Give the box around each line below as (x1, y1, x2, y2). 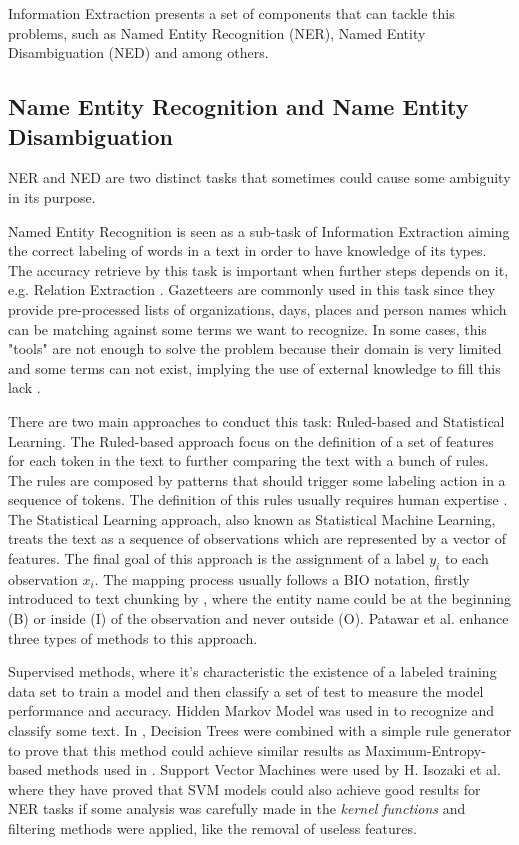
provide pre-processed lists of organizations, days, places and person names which (8, 298, 507, 319)
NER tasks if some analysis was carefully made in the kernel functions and (8, 798, 466, 819)
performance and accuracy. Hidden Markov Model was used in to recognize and (8, 700, 495, 721)
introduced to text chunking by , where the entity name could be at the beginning (8, 588, 511, 609)
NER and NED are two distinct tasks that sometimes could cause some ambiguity (8, 167, 511, 188)
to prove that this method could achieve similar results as (8, 739, 361, 760)
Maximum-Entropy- (365, 739, 486, 760)
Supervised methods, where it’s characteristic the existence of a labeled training (8, 661, 497, 682)
